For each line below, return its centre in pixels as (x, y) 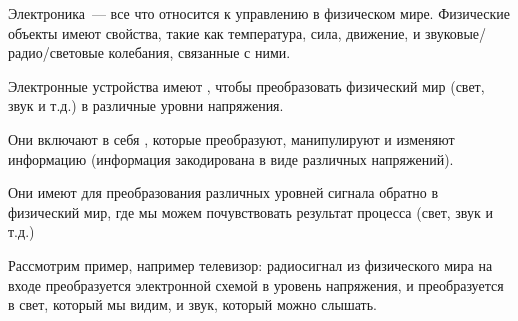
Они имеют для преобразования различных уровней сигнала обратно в (223, 192)
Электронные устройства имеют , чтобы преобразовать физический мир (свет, (246, 85)
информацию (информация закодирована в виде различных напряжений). (231, 158)
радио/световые (56, 52)
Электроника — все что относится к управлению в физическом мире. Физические (259, 13)
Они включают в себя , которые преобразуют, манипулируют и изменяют (231, 138)
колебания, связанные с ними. (199, 52)
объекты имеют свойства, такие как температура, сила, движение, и (214, 32)
